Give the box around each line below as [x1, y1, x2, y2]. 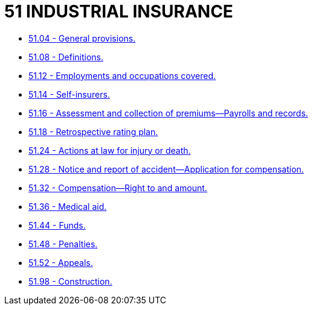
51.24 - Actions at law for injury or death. [28, 145, 191, 156]
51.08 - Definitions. [28, 51, 104, 62]
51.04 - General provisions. [28, 33, 136, 43]
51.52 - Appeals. [28, 257, 93, 268]
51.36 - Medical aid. [28, 201, 107, 212]
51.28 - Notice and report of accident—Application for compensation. [28, 163, 304, 174]
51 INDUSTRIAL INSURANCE [4, 1, 233, 22]
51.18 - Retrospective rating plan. [28, 126, 158, 137]
